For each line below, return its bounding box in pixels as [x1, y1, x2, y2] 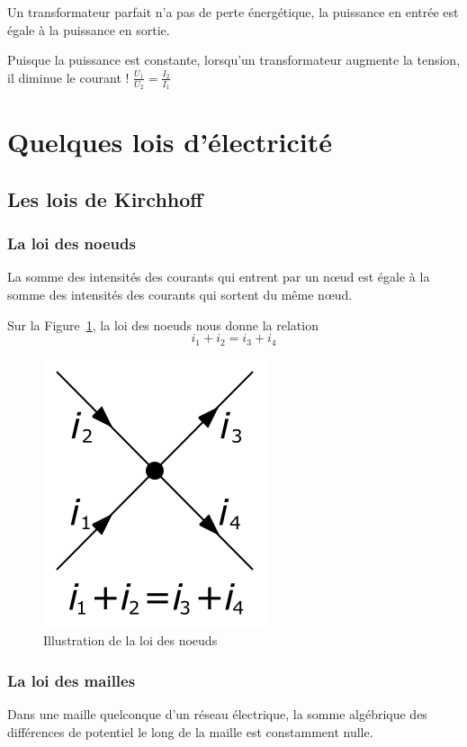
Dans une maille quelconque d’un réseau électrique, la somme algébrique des [7, 705, 427, 724]
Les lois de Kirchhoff [7, 184, 203, 212]
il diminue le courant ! [7, 67, 130, 86]
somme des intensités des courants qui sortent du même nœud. [7, 284, 353, 303]
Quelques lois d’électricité [7, 123, 333, 160]
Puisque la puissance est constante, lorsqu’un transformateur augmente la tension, [7, 50, 461, 69]
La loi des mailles [7, 669, 136, 691]
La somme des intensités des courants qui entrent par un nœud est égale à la [7, 267, 430, 286]
